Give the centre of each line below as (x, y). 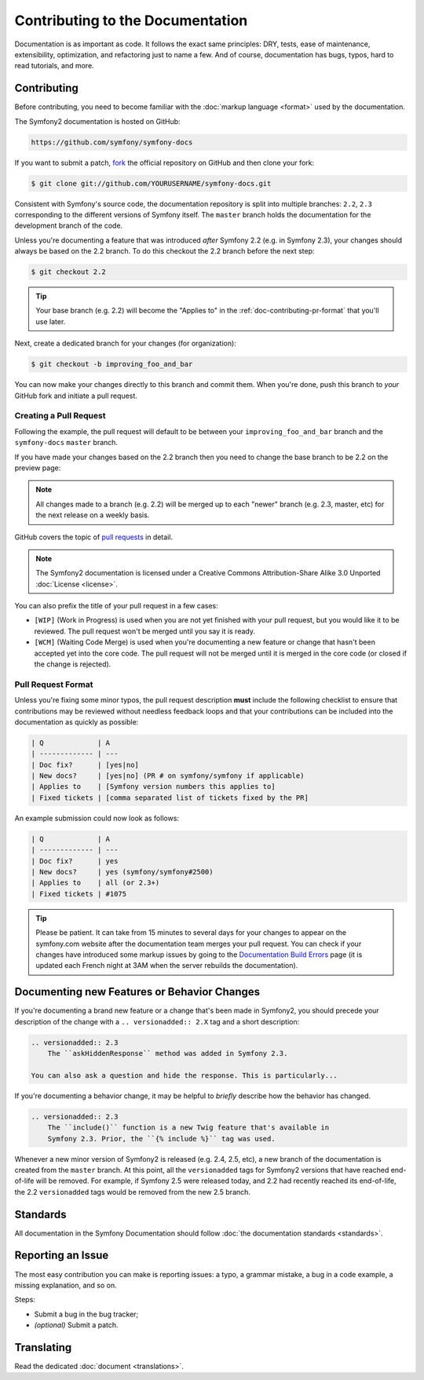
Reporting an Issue (62, 1256)
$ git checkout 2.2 (68, 272)
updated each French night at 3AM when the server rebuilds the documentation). (167, 966)
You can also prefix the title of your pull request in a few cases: (117, 606)
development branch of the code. (69, 226)
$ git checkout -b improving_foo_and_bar (112, 364)
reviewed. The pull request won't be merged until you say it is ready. (144, 631)
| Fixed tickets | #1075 (79, 894)
